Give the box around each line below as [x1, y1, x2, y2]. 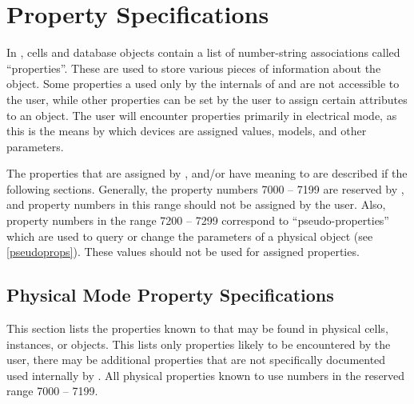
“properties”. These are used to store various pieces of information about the [6, 59, 381, 76]
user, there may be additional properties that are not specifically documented [6, 351, 386, 368]
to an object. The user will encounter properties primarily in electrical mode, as [6, 106, 397, 123]
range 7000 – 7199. [6, 382, 98, 399]
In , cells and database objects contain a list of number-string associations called [6, 44, 400, 61]
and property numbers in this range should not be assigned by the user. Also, [6, 196, 386, 213]
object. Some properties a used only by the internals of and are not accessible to [6, 75, 400, 92]
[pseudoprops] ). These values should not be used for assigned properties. [6, 243, 360, 260]
